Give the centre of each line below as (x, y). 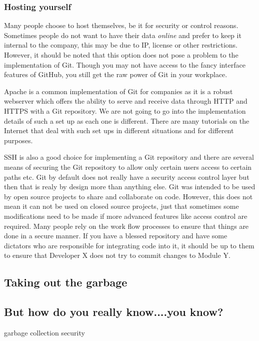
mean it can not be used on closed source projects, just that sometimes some (121, 206)
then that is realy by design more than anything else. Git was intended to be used (130, 187)
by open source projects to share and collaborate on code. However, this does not (128, 196)
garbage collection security (44, 332)
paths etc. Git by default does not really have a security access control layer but (127, 177)
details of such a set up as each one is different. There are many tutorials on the (127, 120)
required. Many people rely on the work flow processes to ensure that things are (126, 226)
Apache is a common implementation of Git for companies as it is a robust (118, 91)
